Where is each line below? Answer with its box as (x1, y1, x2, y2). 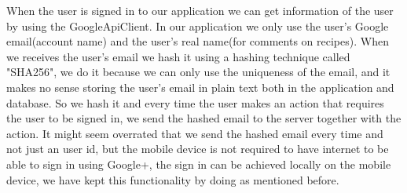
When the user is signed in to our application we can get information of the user (6, 2, 394, 18)
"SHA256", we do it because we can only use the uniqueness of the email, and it (6, 64, 390, 80)
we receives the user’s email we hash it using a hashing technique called (6, 48, 350, 64)
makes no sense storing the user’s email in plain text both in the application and (6, 78, 394, 95)
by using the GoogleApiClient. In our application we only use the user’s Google (6, 17, 389, 34)
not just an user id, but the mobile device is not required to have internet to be (6, 140, 389, 157)
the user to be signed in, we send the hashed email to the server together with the (6, 110, 401, 126)
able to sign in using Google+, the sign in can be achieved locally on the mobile (6, 155, 391, 172)
